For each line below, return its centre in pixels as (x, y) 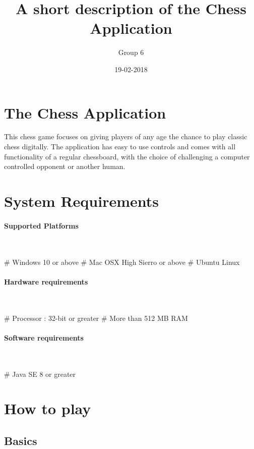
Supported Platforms (41, 225)
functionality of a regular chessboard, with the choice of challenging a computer (127, 156)
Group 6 (131, 52)
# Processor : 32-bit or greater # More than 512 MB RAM (96, 318)
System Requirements (81, 201)
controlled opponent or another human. (65, 166)
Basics (21, 440)
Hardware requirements (46, 281)
